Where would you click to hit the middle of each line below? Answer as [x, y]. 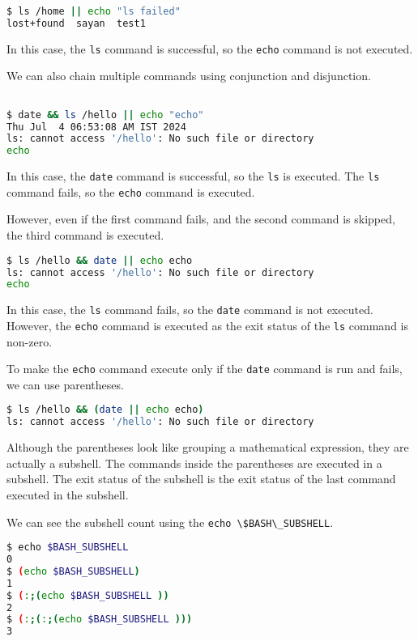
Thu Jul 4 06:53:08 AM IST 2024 [96, 127]
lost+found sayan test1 [76, 23]
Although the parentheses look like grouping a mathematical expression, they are [208, 447]
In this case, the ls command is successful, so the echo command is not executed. [210, 48]
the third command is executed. [85, 235]
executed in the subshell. [68, 494]
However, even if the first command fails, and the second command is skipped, [201, 219]
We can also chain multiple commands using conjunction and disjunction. [189, 76]
